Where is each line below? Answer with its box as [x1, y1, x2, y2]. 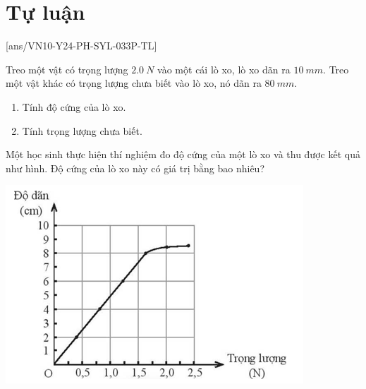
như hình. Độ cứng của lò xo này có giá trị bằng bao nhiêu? [6, 160, 264, 175]
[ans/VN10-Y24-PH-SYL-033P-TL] [6, 38, 157, 53]
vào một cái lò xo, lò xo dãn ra [157, 61, 291, 76]
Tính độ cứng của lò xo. [22, 99, 126, 114]
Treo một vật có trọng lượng [6, 61, 128, 76]
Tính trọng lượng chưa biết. [22, 123, 142, 138]
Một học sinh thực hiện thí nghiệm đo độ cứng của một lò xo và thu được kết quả [6, 147, 360, 162]
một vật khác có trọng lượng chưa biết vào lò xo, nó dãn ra [6, 76, 262, 90]
